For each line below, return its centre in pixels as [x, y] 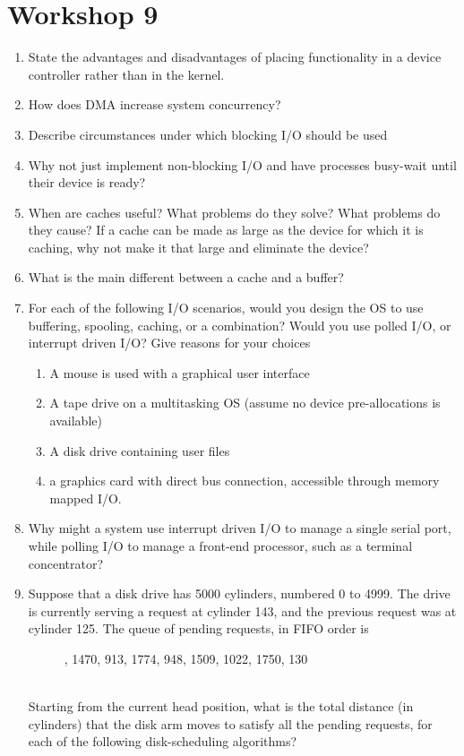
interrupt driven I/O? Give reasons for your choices [169, 343]
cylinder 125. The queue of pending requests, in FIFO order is [198, 628]
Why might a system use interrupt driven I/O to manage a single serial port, [240, 528]
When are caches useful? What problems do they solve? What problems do [234, 212]
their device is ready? [87, 182]
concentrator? [66, 563]
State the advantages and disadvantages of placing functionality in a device [235, 57]
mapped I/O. [86, 498]
